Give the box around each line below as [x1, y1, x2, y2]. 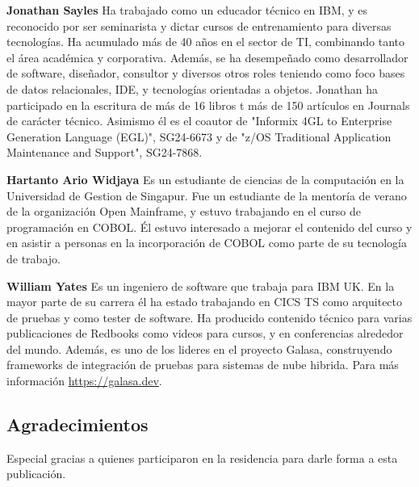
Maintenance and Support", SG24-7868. [6, 144, 203, 161]
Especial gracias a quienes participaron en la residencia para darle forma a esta [6, 449, 398, 466]
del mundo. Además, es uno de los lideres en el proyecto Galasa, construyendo [6, 340, 392, 357]
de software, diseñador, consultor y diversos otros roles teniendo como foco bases [6, 65, 405, 82]
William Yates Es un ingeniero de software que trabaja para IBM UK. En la [6, 277, 395, 294]
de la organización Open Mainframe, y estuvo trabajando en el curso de [6, 203, 361, 220]
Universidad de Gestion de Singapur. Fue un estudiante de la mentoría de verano [6, 187, 407, 204]
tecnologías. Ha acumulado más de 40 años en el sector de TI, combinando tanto [6, 33, 405, 50]
